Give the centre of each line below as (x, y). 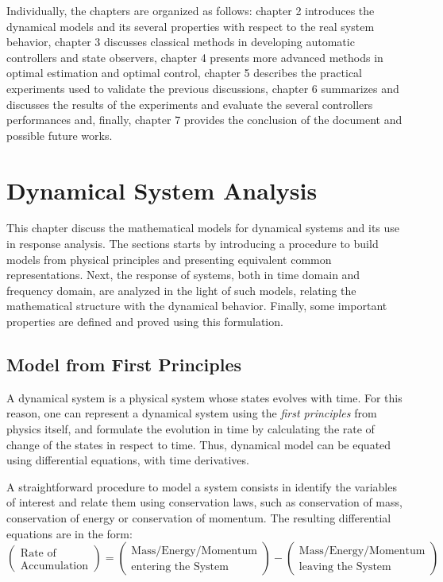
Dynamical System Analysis (162, 190)
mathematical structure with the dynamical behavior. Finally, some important (197, 306)
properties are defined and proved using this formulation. (145, 322)
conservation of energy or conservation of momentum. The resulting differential (199, 517)
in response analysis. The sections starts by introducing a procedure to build (193, 244)
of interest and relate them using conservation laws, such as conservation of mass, (204, 502)
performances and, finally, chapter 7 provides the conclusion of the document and (204, 120)
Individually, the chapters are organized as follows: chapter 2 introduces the (191, 10)
